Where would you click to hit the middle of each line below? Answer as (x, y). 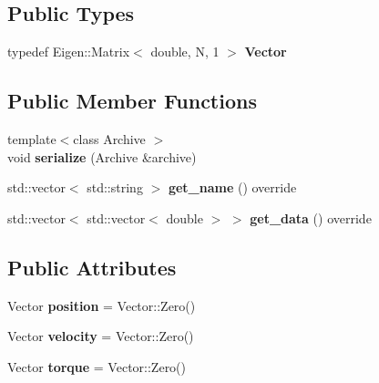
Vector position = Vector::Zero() (102, 305)
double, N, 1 (185, 52)
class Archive (109, 139)
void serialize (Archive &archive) (102, 156)
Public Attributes (92, 267)
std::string (115, 187)
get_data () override (311, 217)
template (32, 139)
